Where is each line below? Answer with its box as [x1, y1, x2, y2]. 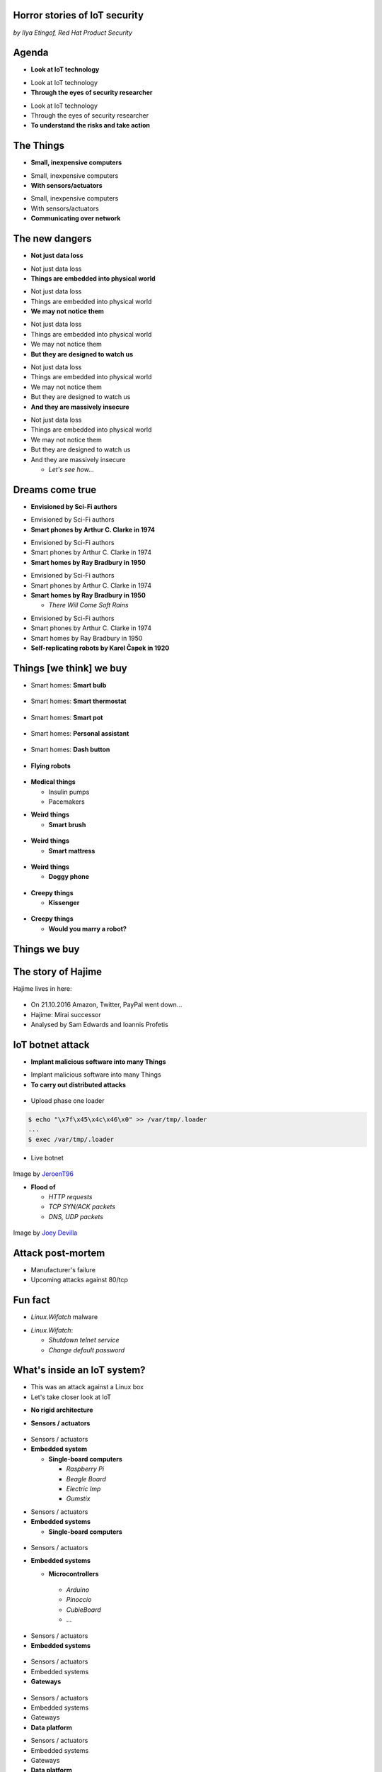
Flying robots [30, 761, 71, 770]
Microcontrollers [48, 1569, 99, 1578]
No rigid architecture [30, 1406, 93, 1414]
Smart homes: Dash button [30, 745, 110, 754]
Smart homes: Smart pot [30, 713, 103, 722]
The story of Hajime [13, 965, 103, 977]
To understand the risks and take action [30, 121, 151, 130]
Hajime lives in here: [13, 984, 72, 992]
